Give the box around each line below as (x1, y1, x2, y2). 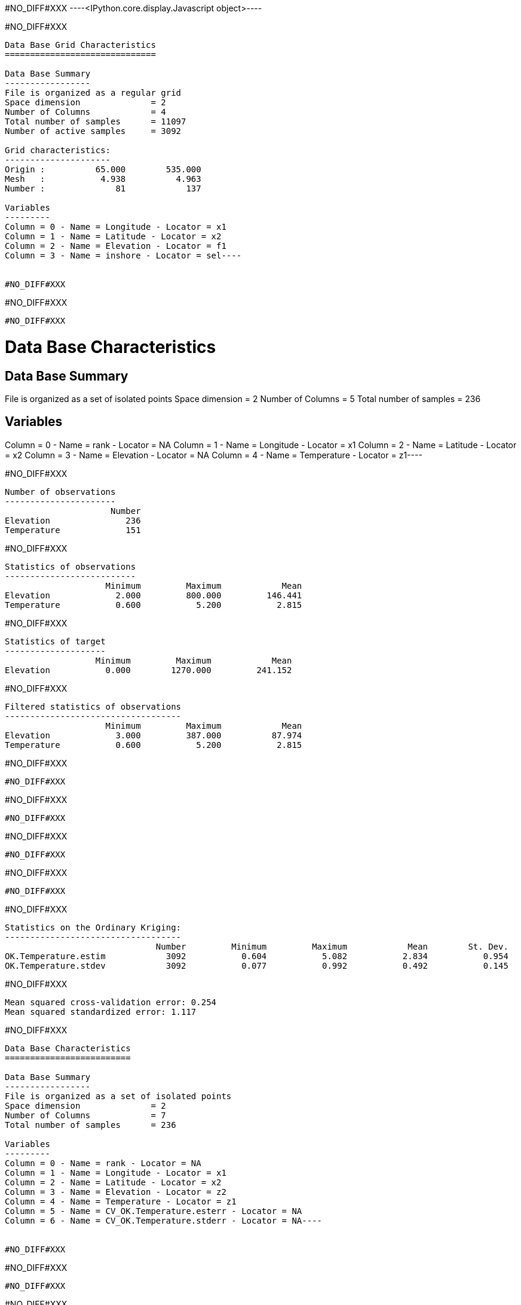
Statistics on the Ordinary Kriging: (5, 922, 182, 932)
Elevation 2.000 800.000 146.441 (5, 590, 302, 600)
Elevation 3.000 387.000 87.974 (5, 730, 302, 740)
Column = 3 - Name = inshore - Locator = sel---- (5, 251, 242, 260)
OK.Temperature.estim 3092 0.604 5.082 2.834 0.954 (5, 951, 508, 961)
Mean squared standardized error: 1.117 (5, 1006, 197, 1017)
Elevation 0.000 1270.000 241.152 (5, 665, 292, 675)
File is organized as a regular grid (5, 88, 182, 98)
